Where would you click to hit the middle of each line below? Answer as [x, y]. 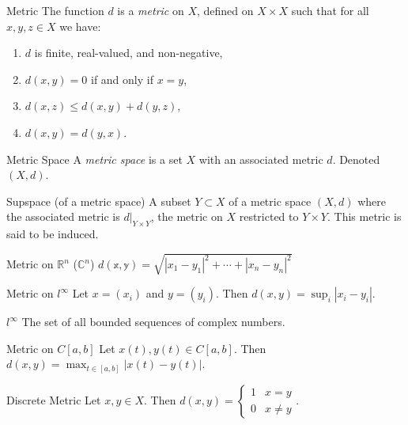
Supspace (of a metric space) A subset [99, 201]
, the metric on [187, 216]
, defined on [225, 10]
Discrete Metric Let [54, 399]
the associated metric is [63, 216]
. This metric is [365, 216]
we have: [80, 26]
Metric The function [55, 10]
